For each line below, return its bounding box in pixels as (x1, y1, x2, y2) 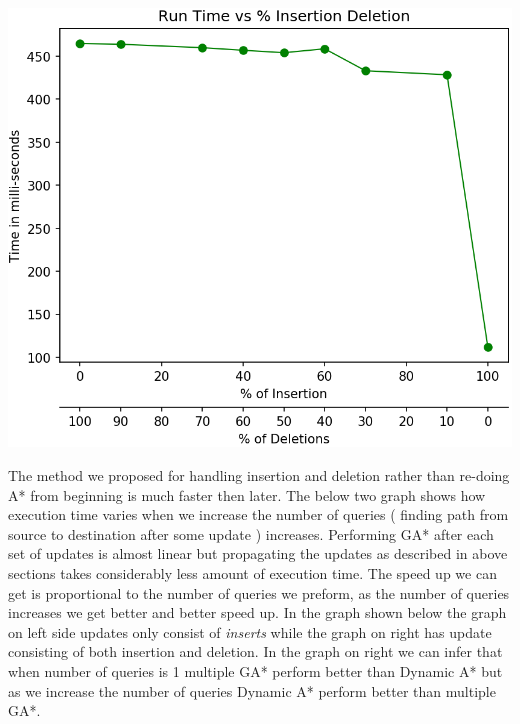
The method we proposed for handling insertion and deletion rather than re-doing (8, 465, 510, 486)
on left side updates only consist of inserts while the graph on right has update (8, 621, 492, 642)
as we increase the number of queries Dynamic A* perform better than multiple (8, 680, 496, 701)
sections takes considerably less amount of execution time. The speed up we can (8, 563, 497, 584)
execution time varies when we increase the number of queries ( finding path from (8, 504, 509, 525)
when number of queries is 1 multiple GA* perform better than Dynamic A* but (8, 661, 503, 682)
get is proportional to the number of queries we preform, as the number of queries (8, 582, 510, 603)
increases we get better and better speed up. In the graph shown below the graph (8, 602, 507, 623)
